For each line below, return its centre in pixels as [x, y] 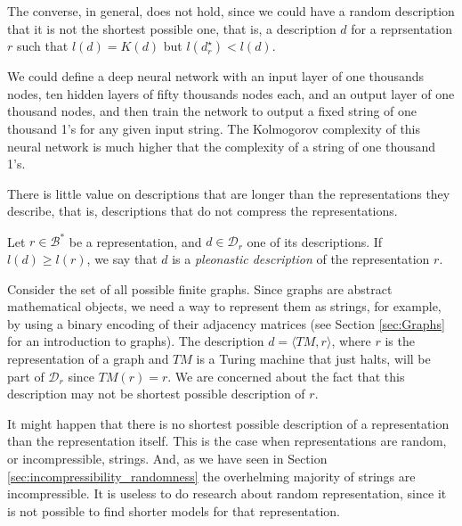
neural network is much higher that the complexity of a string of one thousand [222, 146]
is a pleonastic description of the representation [301, 259]
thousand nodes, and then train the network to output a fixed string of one [212, 111]
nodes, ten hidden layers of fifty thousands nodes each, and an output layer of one [231, 93]
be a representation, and [135, 241]
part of [26, 376]
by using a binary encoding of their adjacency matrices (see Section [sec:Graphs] [226, 323]
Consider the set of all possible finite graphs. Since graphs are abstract [200, 288]
